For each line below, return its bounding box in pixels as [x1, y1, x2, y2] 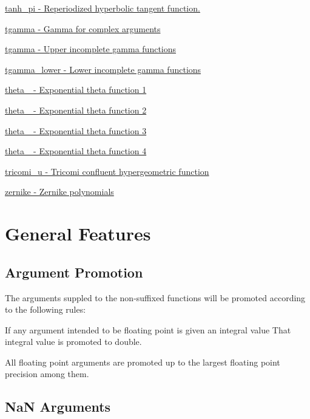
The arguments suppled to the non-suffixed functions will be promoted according [5, 291, 306, 304]
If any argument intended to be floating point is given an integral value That [5, 323, 291, 336]
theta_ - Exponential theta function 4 [5, 145, 147, 157]
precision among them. [5, 367, 89, 380]
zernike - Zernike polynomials [5, 185, 114, 198]
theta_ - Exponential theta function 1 [5, 83, 147, 96]
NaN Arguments [5, 397, 111, 416]
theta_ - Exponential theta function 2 [5, 103, 147, 116]
